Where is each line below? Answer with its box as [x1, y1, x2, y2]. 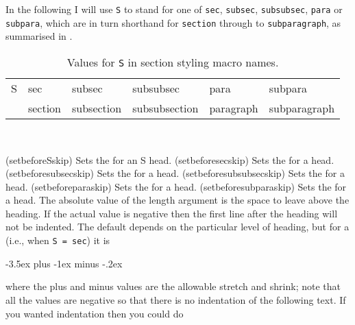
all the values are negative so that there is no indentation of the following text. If [5, 292, 346, 306]
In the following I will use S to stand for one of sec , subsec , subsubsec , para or [5, 2, 343, 16]
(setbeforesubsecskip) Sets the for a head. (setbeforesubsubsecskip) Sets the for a [5, 166, 345, 180]
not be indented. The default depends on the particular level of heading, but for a [5, 219, 350, 234]
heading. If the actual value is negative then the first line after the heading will [5, 206, 338, 220]
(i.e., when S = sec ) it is [5, 233, 110, 248]
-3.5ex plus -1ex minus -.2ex [5, 256, 123, 270]
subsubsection [132, 99, 199, 116]
